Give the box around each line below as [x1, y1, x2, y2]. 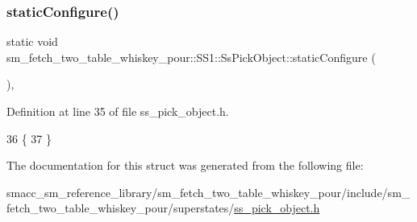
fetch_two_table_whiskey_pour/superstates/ [6, 199, 235, 216]
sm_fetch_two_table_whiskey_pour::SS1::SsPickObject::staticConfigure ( [6, 48, 376, 65]
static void [6, 33, 58, 50]
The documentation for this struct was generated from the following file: [6, 157, 364, 174]
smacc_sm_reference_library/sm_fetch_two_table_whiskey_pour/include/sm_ [6, 183, 411, 200]
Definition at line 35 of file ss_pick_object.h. [6, 103, 229, 119]
